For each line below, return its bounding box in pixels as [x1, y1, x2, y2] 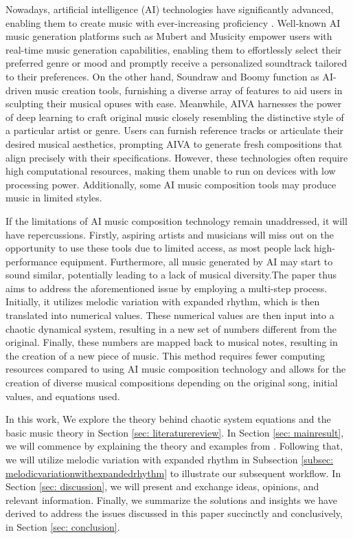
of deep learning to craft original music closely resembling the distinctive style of [5, 109, 344, 124]
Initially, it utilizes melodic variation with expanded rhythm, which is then [5, 294, 320, 309]
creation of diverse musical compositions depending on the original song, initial [5, 375, 338, 390]
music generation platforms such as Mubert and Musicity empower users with [5, 29, 332, 43]
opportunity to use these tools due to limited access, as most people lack [5, 241, 311, 255]
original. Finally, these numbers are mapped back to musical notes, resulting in [5, 335, 338, 349]
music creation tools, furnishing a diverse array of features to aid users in [34, 82, 343, 97]
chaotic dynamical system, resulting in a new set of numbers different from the [5, 321, 337, 335]
